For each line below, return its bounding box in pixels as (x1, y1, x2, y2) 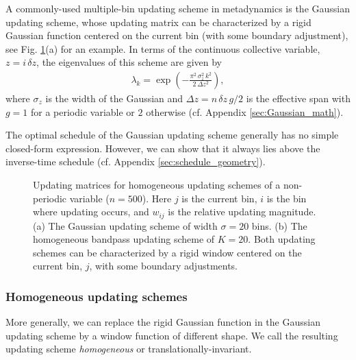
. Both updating (248, 232, 316, 246)
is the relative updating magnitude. (168, 204, 316, 219)
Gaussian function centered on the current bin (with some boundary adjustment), (5, 28, 348, 43)
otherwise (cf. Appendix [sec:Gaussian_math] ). (146, 104, 344, 119)
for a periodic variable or (31, 104, 135, 119)
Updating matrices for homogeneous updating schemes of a (33, 177, 281, 191)
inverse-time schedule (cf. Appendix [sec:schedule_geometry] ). (5, 154, 266, 169)
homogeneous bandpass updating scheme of (33, 232, 215, 246)
